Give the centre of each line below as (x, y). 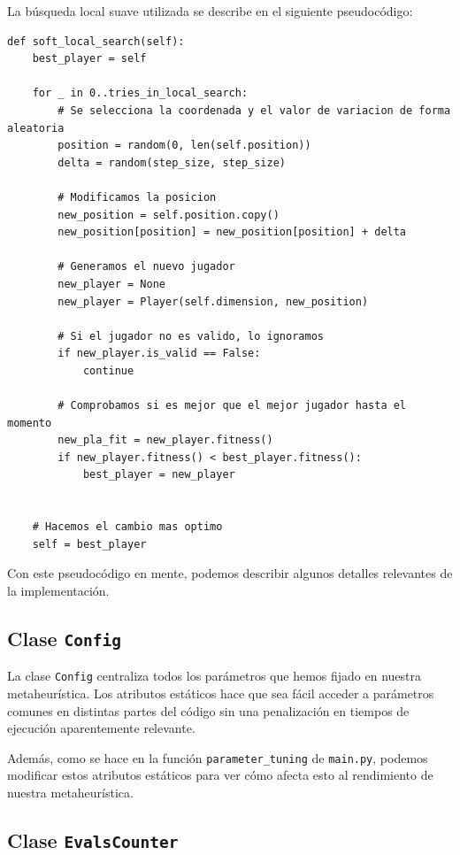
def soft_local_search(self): (96, 41)
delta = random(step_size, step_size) (172, 162)
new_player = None (111, 284)
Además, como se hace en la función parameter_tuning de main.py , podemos (218, 757)
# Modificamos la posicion (137, 197)
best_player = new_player (159, 475)
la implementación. (58, 590)
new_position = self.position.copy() (169, 215)
